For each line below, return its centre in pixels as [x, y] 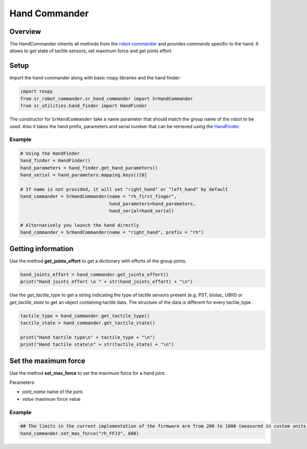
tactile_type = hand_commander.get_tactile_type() [85, 316]
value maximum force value [51, 399]
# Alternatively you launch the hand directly [80, 225]
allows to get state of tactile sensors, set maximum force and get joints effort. [91, 51]
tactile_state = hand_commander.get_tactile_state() [88, 323]
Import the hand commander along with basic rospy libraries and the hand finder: [95, 78]
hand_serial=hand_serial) [142, 211]
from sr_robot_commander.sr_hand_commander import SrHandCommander [107, 98]
